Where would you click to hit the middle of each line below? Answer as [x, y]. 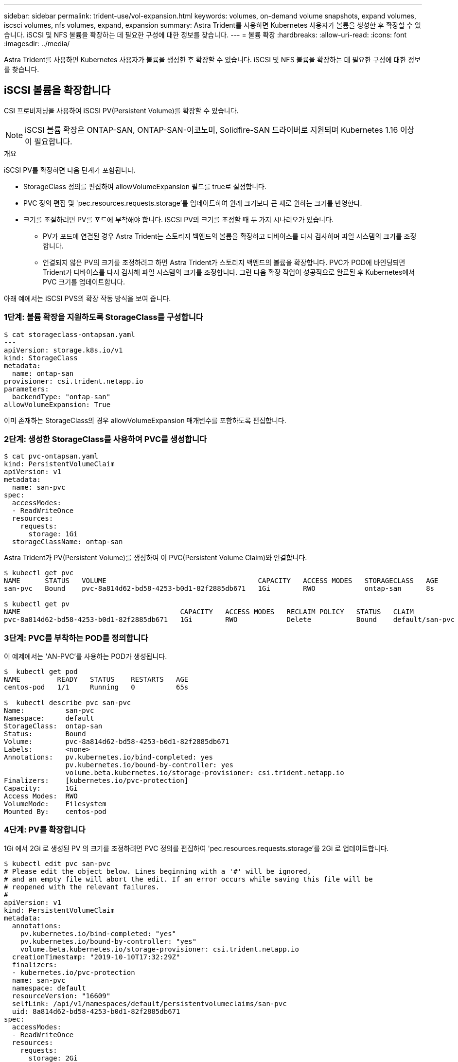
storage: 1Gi [53, 534]
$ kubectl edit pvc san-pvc [57, 863]
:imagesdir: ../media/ [37, 44]
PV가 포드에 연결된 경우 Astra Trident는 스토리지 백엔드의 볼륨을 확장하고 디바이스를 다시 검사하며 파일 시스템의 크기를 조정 [230, 236]
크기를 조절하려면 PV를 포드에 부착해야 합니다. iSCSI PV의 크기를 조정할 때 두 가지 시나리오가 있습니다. [179, 219]
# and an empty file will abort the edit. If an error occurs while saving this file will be [188, 879]
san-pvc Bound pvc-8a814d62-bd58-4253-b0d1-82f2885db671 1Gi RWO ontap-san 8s [219, 589]
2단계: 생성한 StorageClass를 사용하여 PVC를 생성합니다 [106, 439]
